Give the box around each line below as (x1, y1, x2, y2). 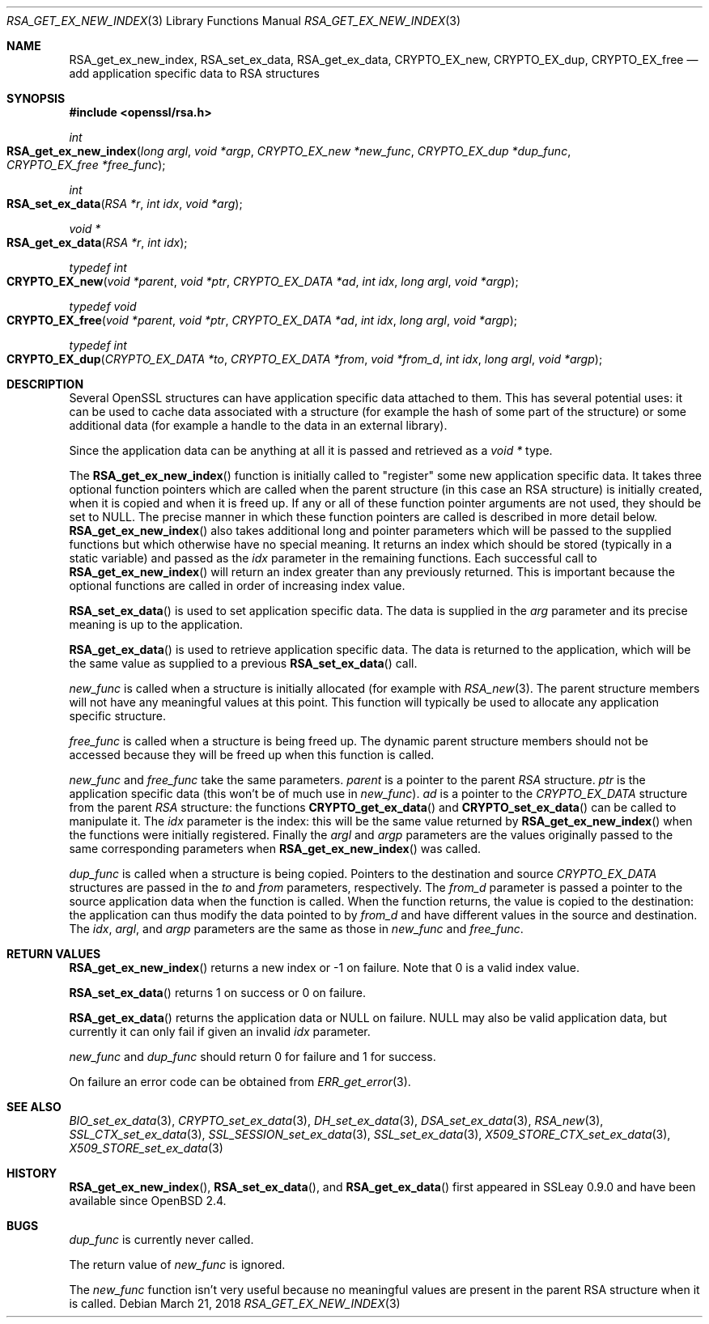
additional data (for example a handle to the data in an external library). (69, 418, 448, 432)
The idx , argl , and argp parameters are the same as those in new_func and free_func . (69, 922, 524, 936)
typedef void (69, 299, 137, 313)
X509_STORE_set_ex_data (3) (69, 1141, 223, 1155)
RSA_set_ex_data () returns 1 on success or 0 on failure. (69, 986, 366, 999)
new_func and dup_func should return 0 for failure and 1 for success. (69, 1050, 436, 1063)
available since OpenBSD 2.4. (69, 1194, 227, 1207)
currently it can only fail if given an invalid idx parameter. (69, 1025, 371, 1038)
